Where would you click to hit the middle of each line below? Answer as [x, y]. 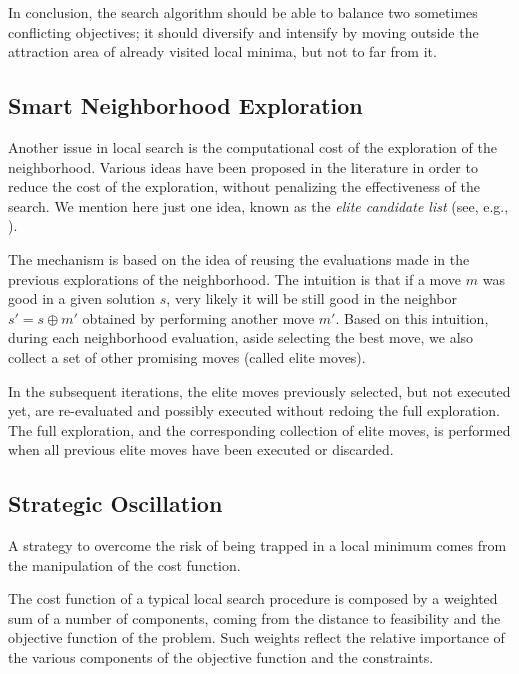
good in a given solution [82, 298]
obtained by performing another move [198, 317]
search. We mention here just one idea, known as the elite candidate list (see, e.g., [258, 205]
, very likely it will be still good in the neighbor [312, 298]
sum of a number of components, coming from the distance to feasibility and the [254, 617]
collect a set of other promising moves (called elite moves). [187, 356]
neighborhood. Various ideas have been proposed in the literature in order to [243, 166]
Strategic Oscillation [115, 503]
